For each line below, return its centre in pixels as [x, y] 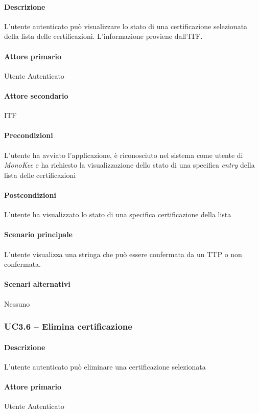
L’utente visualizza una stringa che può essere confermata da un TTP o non [123, 254]
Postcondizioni [30, 194]
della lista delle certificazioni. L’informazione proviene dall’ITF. [103, 36]
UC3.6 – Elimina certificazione [68, 326]
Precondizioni [29, 135]
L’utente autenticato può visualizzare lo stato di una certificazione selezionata [126, 26]
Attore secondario [36, 95]
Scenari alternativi [37, 284]
